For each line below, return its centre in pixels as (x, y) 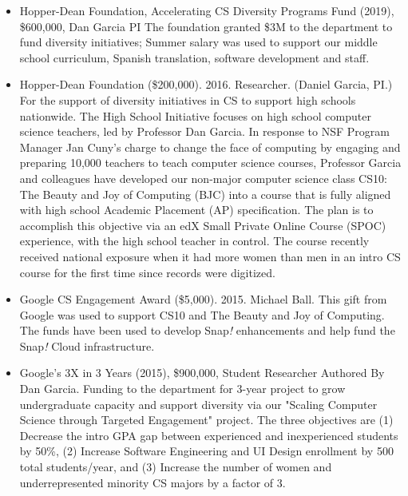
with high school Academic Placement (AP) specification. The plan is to (196, 210)
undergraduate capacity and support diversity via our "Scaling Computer (198, 404)
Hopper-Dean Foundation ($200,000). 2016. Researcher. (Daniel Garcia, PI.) (206, 84)
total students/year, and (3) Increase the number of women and (176, 467)
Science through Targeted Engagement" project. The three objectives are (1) (206, 420)
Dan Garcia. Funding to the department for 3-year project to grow (182, 389)
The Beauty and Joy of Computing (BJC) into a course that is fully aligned (205, 194)
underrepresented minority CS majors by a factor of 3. (153, 482)
